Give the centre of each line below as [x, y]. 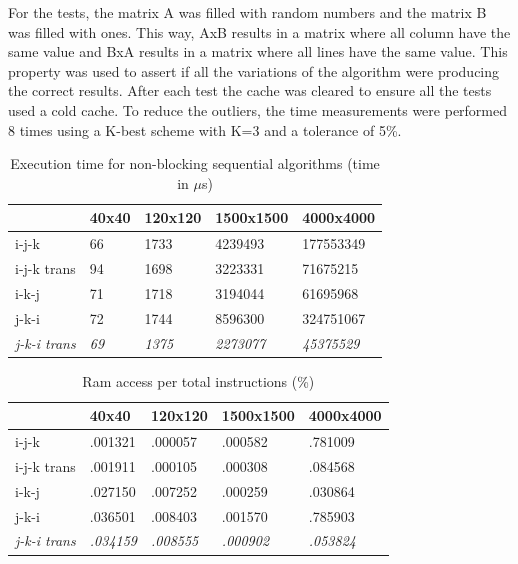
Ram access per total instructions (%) [198, 380]
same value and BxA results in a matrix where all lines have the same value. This [258, 51]
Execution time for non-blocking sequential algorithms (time [195, 163]
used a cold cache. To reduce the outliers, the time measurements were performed [258, 109]
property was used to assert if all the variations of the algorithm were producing [254, 70]
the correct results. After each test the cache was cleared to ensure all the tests [250, 90]
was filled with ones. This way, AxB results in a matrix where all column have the [259, 31]
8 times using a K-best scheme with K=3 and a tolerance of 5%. [205, 129]
